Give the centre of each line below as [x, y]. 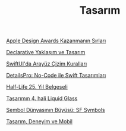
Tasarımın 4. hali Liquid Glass [42, 98]
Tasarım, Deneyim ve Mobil [40, 121]
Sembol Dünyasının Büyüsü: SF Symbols [56, 110]
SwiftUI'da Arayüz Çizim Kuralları [47, 64]
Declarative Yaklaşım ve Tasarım [46, 52]
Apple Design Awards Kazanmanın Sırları [56, 41]
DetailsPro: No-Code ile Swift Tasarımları [56, 76]
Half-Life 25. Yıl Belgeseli [37, 87]
